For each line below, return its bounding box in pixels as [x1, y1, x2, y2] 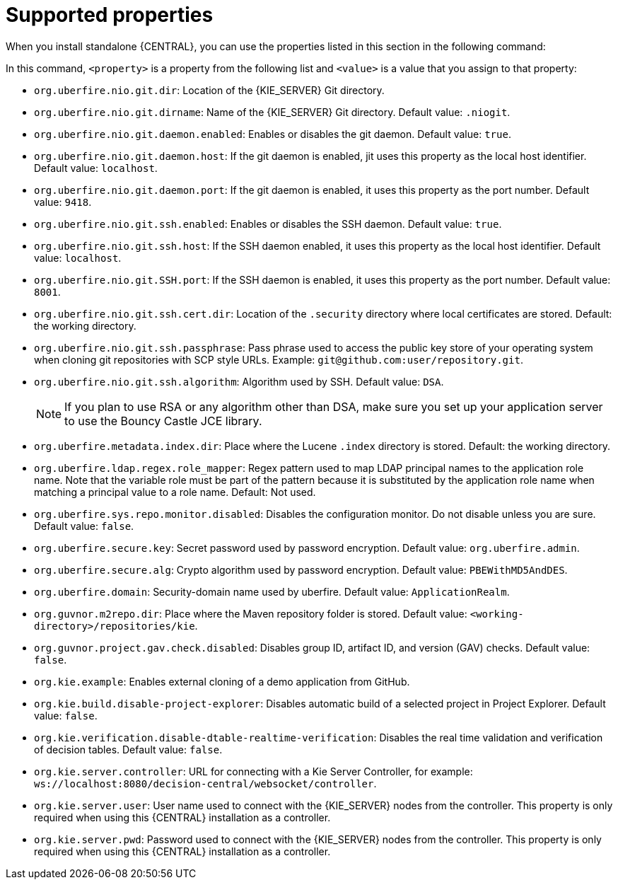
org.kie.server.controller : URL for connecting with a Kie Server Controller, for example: [34, 765, 473, 777]
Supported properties [6, 3, 214, 27]
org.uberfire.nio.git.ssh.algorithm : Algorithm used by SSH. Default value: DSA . [34, 375, 444, 388]
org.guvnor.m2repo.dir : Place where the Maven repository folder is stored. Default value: [34, 607, 467, 620]
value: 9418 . [34, 195, 92, 208]
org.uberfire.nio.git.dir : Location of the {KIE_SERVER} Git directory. [34, 83, 385, 96]
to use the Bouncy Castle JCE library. [64, 413, 262, 428]
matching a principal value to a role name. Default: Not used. [34, 485, 316, 498]
